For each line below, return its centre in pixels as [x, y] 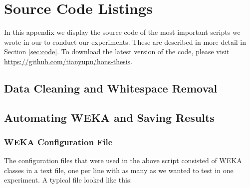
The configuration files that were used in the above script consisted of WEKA [123, 160]
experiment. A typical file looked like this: [68, 180]
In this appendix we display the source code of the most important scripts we [122, 32]
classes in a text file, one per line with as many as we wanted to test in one [119, 170]
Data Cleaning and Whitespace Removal [111, 88]
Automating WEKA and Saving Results [109, 117]
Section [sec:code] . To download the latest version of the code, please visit [117, 51]
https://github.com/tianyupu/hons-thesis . [68, 61]
